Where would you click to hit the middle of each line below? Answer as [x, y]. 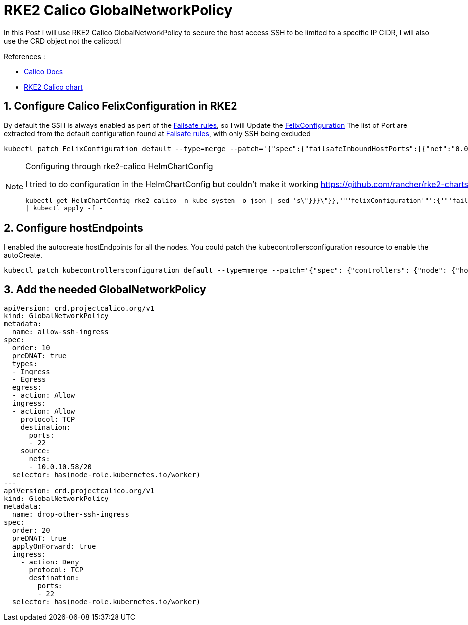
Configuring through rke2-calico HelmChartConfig [119, 166]
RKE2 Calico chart [53, 87]
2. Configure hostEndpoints [74, 228]
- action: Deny [50, 562]
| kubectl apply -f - [64, 208]
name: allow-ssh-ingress [60, 332]
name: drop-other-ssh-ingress [71, 515]
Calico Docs [44, 71]
